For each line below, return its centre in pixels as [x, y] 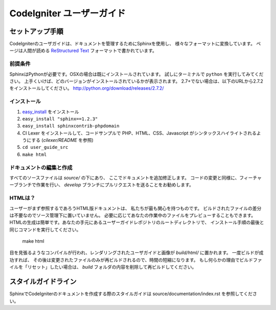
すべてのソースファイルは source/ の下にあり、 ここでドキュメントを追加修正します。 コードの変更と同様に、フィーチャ [135, 178]
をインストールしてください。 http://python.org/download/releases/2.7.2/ [87, 88]
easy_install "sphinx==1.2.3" [60, 119]
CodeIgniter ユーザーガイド [67, 13]
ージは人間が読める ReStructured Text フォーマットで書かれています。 [83, 50]
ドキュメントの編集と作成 [41, 167]
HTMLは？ [22, 198]
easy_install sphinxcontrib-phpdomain [71, 126]
